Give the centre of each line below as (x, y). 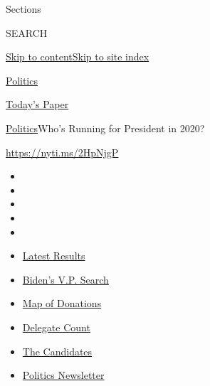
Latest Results (54, 256)
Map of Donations (62, 303)
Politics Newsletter (63, 375)
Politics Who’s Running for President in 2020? (105, 128)
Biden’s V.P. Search (65, 279)
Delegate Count (56, 327)
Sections (23, 9)
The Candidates (57, 351)
